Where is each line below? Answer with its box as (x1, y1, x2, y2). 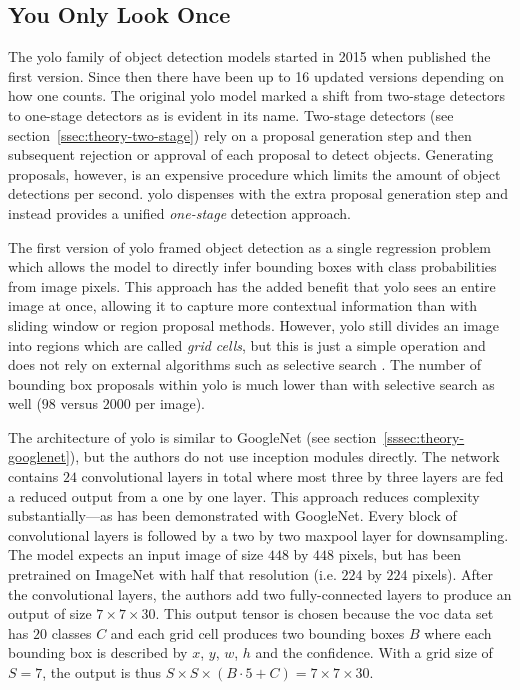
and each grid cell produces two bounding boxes (110, 622, 405, 643)
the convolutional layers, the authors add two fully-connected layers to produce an (8, 583, 512, 604)
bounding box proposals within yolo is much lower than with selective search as (8, 373, 495, 394)
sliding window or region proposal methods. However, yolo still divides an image (8, 314, 499, 335)
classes (51, 622, 92, 643)
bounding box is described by (8, 642, 188, 663)
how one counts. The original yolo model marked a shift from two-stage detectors (8, 85, 506, 106)
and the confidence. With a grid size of (255, 642, 493, 663)
